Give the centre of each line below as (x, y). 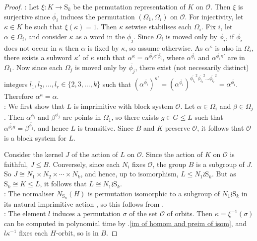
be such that (44, 27)
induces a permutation (86, 213)
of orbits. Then (190, 213)
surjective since (27, 16)
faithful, (16, 164)
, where (173, 57)
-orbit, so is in (77, 233)
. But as (224, 174)
